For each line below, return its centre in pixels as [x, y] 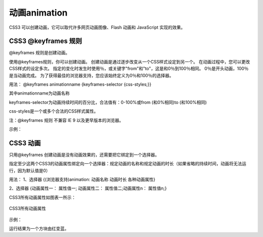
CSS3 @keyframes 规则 [46, 41]
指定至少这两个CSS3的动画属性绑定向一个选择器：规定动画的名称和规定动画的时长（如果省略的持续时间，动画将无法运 [128, 164]
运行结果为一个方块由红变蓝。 [39, 228]
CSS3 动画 [25, 143]
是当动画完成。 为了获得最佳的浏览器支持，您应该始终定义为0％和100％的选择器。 [91, 75]
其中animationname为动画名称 [39, 93]
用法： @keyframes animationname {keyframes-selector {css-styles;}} [80, 84]
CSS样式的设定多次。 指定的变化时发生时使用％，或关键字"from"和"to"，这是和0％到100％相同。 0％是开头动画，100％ [129, 69]
